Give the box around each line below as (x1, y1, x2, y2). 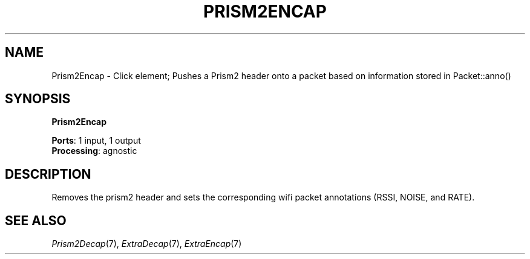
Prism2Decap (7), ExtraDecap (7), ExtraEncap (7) (51, 238, 242, 249)
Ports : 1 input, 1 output (51, 135, 141, 146)
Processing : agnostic (51, 145, 137, 156)
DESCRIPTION (5, 166, 91, 182)
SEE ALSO (5, 213, 67, 228)
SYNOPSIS (5, 91, 71, 107)
